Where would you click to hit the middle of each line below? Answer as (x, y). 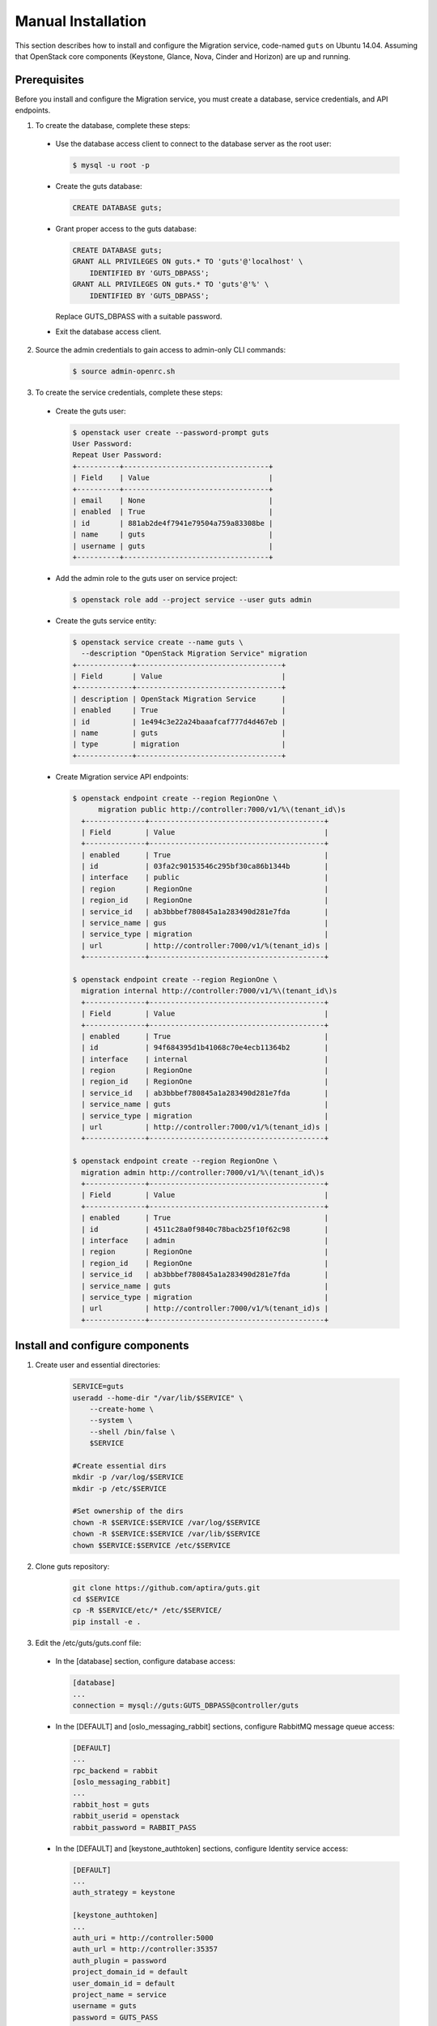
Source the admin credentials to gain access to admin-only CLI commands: (161, 350)
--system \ (111, 1421)
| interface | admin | (205, 1240)
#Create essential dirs (120, 1466)
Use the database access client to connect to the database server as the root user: (193, 144)
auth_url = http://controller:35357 (145, 1949)
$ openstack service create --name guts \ (158, 642)
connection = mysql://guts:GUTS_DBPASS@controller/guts (186, 1705)
